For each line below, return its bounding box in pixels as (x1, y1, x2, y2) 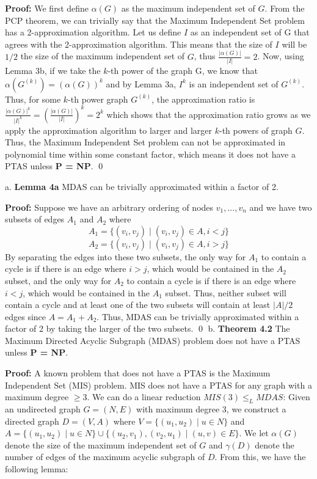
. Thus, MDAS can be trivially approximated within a (97, 310, 299, 323)
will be (282, 37, 307, 50)
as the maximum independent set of (121, 2, 255, 14)
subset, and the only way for (5, 274, 112, 287)
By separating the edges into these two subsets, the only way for (5, 250, 246, 263)
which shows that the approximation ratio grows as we (106, 108, 311, 120)
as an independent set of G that (190, 26, 310, 38)
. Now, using (257, 49, 304, 62)
